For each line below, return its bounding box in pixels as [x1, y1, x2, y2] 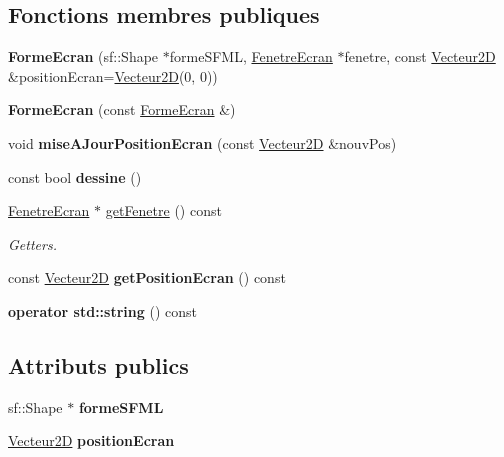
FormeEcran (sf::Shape [8, 46, 159, 67]
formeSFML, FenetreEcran [169, 46, 333, 67]
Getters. [8, 233, 57, 254]
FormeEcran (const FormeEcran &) [8, 99, 236, 120]
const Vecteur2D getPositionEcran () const [8, 267, 286, 288]
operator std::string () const [8, 300, 197, 321]
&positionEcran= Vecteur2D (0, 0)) [8, 65, 218, 86]
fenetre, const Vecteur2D [344, 46, 496, 67]
